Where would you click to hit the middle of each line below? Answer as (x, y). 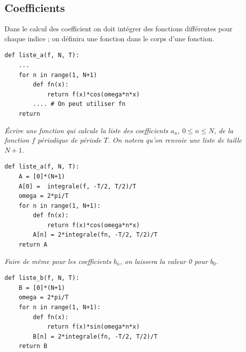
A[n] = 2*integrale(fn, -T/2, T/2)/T (95, 235)
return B (33, 346)
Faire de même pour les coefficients (58, 261)
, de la (224, 130)
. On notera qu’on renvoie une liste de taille (175, 140)
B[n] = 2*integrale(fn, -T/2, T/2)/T (95, 336)
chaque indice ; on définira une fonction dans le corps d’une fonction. (109, 38)
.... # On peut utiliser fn (79, 104)
